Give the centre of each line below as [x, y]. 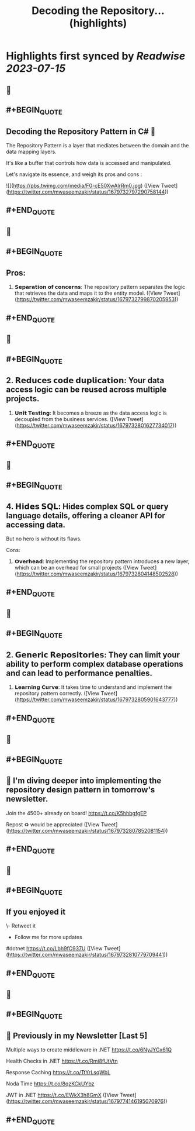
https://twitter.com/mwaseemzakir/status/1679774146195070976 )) [88, 1101]
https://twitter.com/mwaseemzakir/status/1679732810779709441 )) [88, 955]
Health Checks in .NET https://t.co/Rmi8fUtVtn [62, 1061]
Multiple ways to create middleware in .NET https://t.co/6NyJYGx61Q [89, 1050]
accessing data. [36, 525]
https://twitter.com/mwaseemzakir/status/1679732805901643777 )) [97, 699]
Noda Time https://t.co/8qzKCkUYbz [50, 1084]
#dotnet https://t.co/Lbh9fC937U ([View [55, 949]
